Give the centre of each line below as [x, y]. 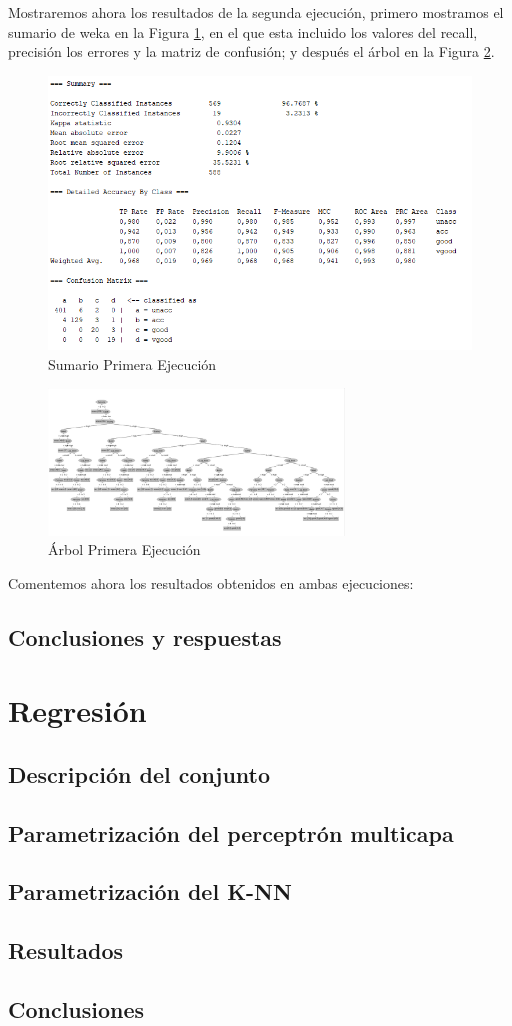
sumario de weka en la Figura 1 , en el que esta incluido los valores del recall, [243, 31]
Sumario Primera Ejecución [132, 363]
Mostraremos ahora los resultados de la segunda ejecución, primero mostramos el [256, 12]
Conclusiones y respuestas [145, 636]
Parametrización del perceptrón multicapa [231, 832]
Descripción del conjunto [139, 773]
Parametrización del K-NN [150, 891]
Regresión [77, 710]
